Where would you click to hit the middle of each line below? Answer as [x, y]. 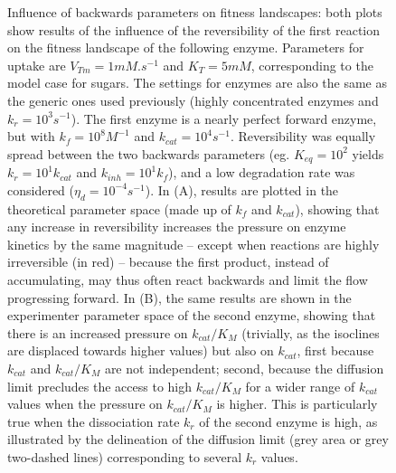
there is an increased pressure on [98, 332]
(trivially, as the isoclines [311, 332]
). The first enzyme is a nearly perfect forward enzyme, [224, 118]
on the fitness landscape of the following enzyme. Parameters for [186, 47]
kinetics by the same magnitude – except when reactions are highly [193, 244]
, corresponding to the [312, 65]
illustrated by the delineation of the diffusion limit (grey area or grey [198, 439]
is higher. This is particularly [297, 404]
